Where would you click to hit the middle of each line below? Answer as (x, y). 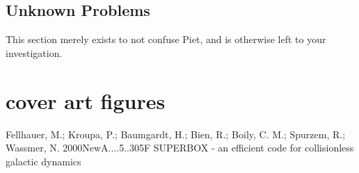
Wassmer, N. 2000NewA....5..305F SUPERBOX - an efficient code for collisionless (180, 148)
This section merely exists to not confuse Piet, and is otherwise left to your (166, 39)
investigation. (34, 52)
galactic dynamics (43, 161)
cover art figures (86, 100)
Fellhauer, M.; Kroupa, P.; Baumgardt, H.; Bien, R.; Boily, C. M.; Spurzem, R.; (176, 134)
